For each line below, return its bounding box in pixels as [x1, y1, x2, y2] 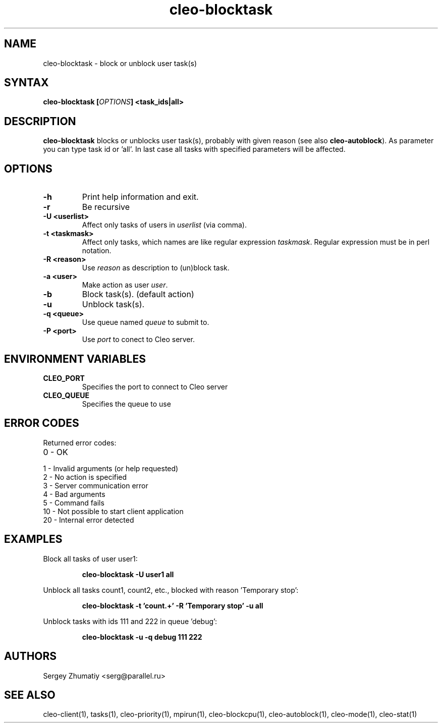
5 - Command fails [43, 498, 104, 507]
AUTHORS [4, 650, 57, 663]
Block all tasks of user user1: [43, 554, 138, 563]
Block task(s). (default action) [82, 289, 194, 300]
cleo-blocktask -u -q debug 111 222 [82, 632, 202, 641]
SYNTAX [4, 76, 49, 89]
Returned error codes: [43, 438, 117, 447]
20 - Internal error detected [43, 515, 134, 524]
